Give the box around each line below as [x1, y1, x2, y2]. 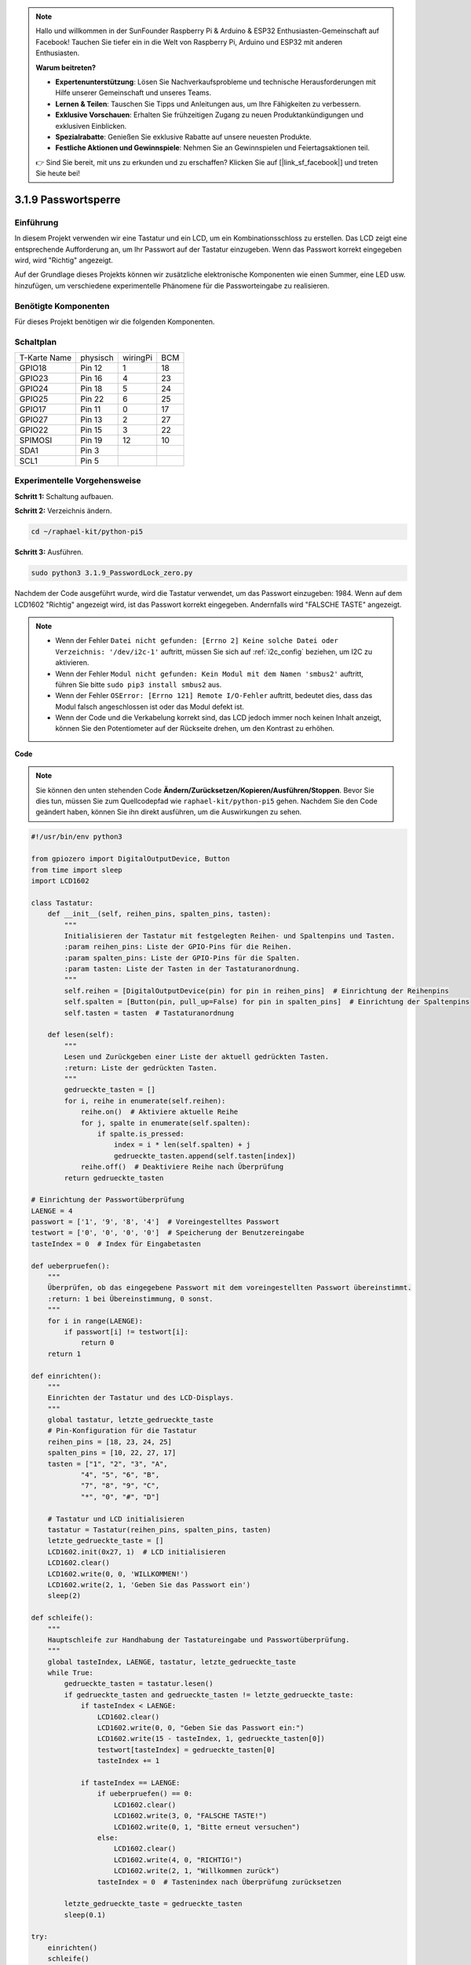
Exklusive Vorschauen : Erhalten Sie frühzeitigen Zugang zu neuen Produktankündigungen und [55, 110, 364, 119]
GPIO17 [19, 404, 46, 415]
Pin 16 [80, 373, 103, 384]
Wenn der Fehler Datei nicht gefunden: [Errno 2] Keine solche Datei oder [55, 636, 339, 645]
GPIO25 [19, 394, 49, 405]
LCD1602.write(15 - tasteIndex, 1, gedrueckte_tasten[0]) [97, 1734, 326, 1743]
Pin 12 [80, 362, 103, 373]
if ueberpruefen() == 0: [97, 1789, 193, 1798]
